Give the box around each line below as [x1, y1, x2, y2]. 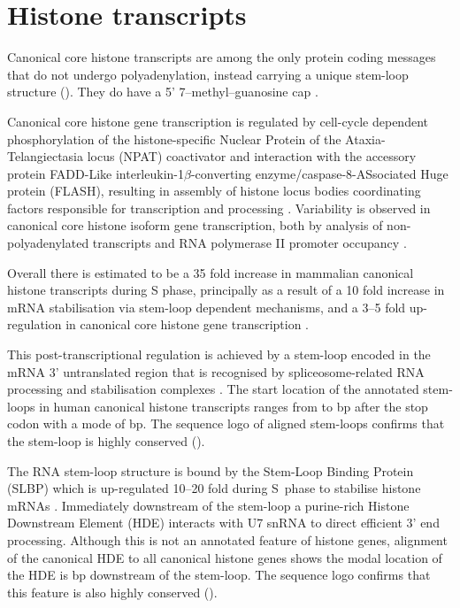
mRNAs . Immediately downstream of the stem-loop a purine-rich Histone [7, 496, 410, 514]
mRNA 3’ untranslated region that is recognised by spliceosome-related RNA [7, 362, 425, 381]
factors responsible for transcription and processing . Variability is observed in [7, 198, 431, 217]
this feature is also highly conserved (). [7, 582, 218, 601]
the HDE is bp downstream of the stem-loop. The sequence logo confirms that [7, 566, 431, 584]
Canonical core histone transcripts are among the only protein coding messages [7, 48, 436, 66]
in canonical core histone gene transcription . [65, 315, 310, 334]
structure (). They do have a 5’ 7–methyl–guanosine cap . [7, 82, 318, 101]
